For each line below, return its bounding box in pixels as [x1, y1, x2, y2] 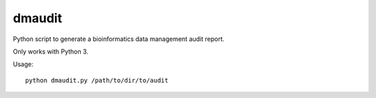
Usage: [13, 60, 34, 69]
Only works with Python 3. [13, 47, 88, 56]
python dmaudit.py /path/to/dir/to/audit [25, 76, 169, 84]
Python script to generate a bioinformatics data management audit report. [13, 35, 225, 43]
